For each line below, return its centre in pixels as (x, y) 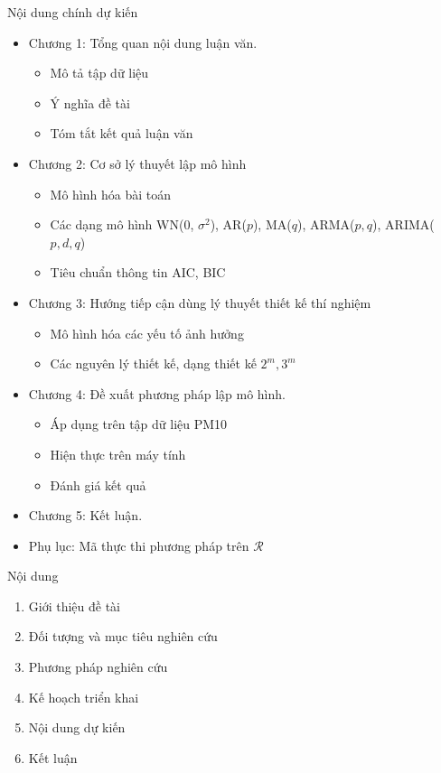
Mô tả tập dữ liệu (99, 73)
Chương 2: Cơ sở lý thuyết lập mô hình (137, 163)
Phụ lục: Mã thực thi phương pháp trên (139, 545)
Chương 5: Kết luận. (85, 515)
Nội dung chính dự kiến (73, 12)
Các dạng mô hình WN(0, (122, 224)
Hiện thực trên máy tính (118, 454)
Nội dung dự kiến (77, 727)
